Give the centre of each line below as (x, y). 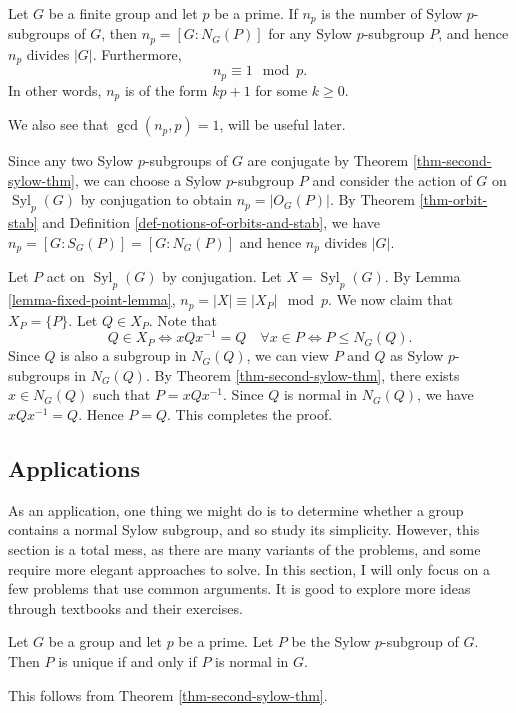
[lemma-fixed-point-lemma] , (92, 299)
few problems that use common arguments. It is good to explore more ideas (239, 588)
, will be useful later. (282, 124)
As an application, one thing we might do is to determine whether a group (236, 509)
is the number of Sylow (392, 13)
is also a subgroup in (123, 355)
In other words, (55, 89)
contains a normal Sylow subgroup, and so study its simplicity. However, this (244, 529)
